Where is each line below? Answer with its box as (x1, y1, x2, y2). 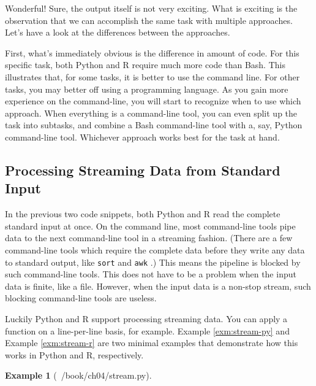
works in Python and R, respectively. (5, 348, 144, 361)
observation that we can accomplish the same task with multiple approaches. (5, 14, 293, 26)
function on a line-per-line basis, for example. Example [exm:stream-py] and (5, 324, 290, 337)
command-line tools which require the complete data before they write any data (5, 243, 305, 256)
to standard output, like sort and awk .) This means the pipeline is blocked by (5, 255, 301, 268)
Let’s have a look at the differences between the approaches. (5, 26, 230, 39)
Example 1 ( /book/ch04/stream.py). (5, 369, 152, 382)
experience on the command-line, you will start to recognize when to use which (5, 95, 301, 107)
